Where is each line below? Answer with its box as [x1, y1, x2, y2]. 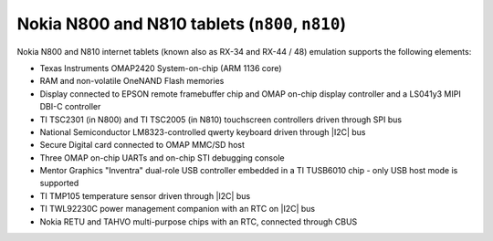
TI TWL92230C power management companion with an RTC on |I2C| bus [39, 204, 316, 215]
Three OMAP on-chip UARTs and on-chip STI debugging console [39, 152, 285, 163]
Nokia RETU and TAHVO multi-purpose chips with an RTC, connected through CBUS [39, 215, 358, 227]
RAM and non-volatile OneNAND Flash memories [39, 76, 225, 87]
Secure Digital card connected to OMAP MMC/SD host [39, 140, 246, 151]
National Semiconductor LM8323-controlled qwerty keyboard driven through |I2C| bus [39, 126, 366, 137]
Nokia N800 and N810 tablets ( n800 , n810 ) [16, 14, 347, 34]
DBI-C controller [39, 101, 101, 112]
